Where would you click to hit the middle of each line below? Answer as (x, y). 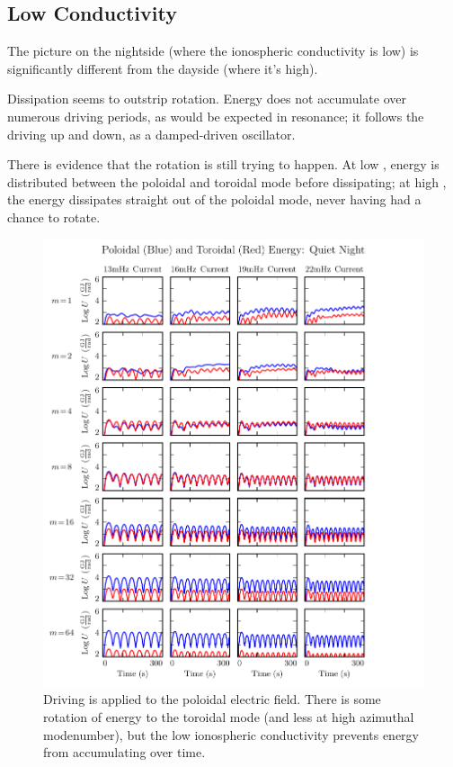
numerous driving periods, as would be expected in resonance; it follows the (216, 116)
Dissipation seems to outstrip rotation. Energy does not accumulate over (207, 99)
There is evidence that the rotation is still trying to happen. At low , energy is (223, 164)
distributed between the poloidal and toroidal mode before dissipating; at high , (227, 181)
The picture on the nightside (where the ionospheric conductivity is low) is (213, 51)
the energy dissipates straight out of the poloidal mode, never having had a (214, 199)
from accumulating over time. (124, 752)
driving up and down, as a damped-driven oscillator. (151, 134)
